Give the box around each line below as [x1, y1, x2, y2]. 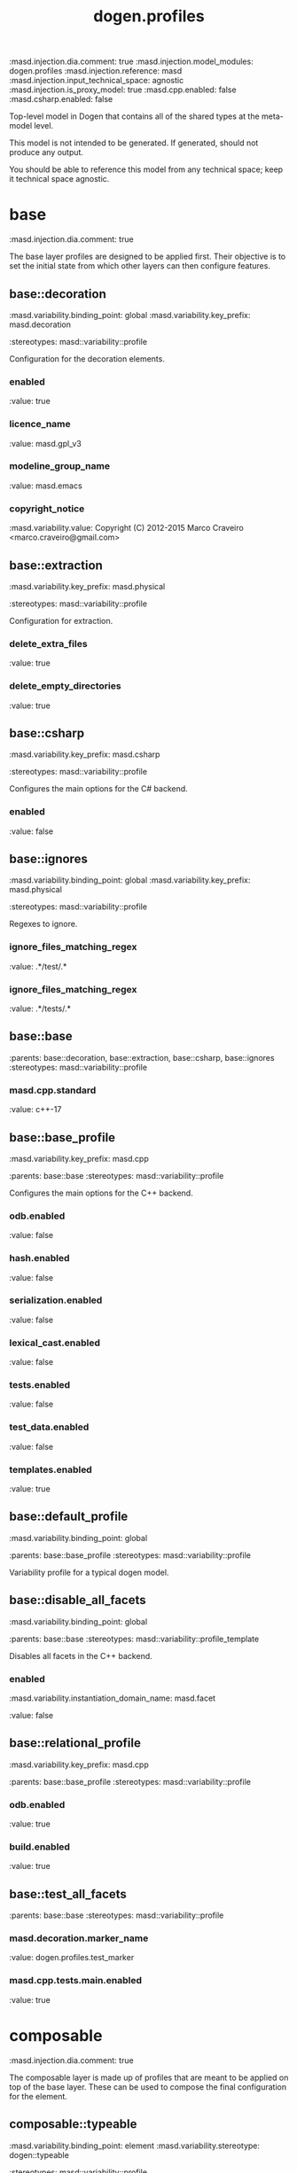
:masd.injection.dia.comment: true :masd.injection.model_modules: [9, 56, 254, 67]
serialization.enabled [9, 1294, 103, 1306]
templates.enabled [9, 1463, 93, 1476]
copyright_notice [9, 502, 85, 515]
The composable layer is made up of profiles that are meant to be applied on [9, 2072, 289, 2083]
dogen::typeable [9, 2149, 69, 2160]
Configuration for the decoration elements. [9, 353, 166, 364]
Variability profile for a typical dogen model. [9, 1567, 169, 1577]
